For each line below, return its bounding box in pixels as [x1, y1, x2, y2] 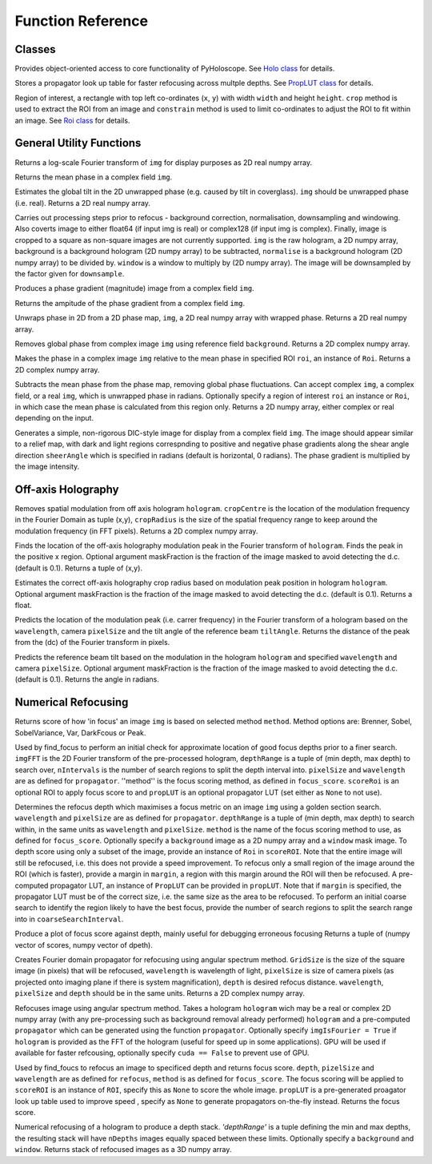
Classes [14, 42, 56, 56]
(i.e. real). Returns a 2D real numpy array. [14, 198, 151, 207]
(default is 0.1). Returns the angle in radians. [14, 675, 160, 684]
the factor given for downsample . [14, 269, 125, 279]
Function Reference [14, 12, 148, 30]
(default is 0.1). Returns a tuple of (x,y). [14, 563, 143, 573]
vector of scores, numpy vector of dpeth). [14, 940, 154, 949]
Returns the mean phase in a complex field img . [14, 172, 173, 182]
